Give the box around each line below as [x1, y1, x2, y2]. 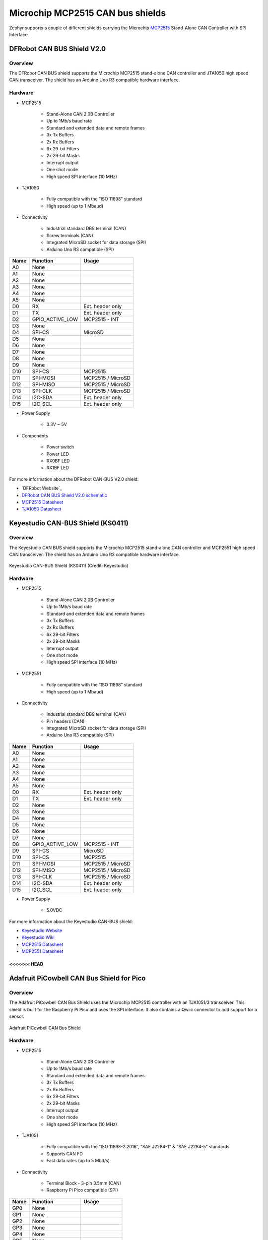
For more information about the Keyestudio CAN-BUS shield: [9, 918, 134, 925]
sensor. [9, 1013, 25, 1019]
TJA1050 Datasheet [21, 506, 62, 512]
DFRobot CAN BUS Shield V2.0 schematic [21, 492, 107, 498]
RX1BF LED [46, 465, 69, 471]
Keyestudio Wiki [21, 934, 55, 940]
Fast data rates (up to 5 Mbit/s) [46, 1158, 110, 1164]
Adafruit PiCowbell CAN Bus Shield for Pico [9, 974, 146, 982]
